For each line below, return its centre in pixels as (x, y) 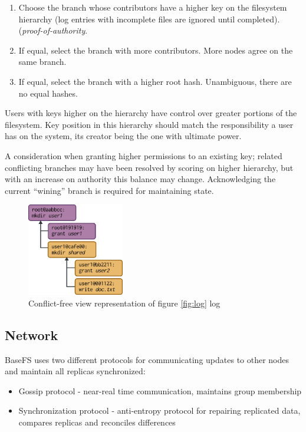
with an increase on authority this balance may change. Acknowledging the (140, 179)
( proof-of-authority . (53, 30)
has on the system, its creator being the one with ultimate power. (123, 136)
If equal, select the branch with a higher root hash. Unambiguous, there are (155, 81)
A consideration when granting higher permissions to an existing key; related (144, 155)
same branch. (42, 62)
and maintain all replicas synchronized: (75, 371)
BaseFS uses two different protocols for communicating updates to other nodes (147, 359)
